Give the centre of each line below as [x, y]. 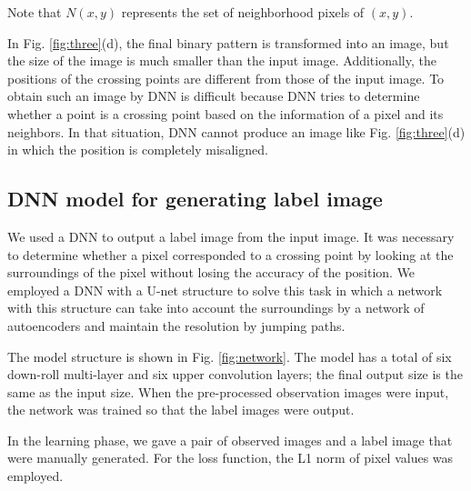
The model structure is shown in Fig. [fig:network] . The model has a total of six [230, 356]
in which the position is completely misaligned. [138, 150]
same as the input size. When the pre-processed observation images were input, [228, 391]
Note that [35, 12]
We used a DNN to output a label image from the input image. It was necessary [231, 236]
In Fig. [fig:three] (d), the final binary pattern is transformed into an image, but [228, 42]
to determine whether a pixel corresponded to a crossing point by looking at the [230, 254]
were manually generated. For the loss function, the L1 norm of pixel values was [230, 458]
